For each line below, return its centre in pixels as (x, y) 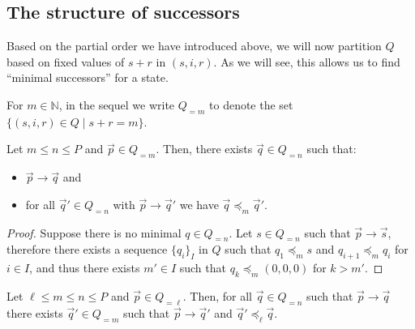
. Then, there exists (204, 149)
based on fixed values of (66, 61)
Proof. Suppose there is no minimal (94, 232)
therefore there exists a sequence (87, 249)
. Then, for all (217, 295)
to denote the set (251, 104)
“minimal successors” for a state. (88, 77)
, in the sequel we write (117, 104)
